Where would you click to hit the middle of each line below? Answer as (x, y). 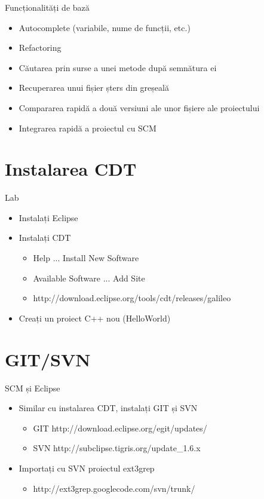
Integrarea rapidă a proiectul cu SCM (88, 128)
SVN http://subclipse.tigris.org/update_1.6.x (117, 448)
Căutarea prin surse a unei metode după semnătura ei (118, 67)
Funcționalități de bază (47, 7)
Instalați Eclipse (48, 217)
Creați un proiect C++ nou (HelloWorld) (95, 318)
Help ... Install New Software (86, 258)
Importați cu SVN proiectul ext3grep (87, 468)
